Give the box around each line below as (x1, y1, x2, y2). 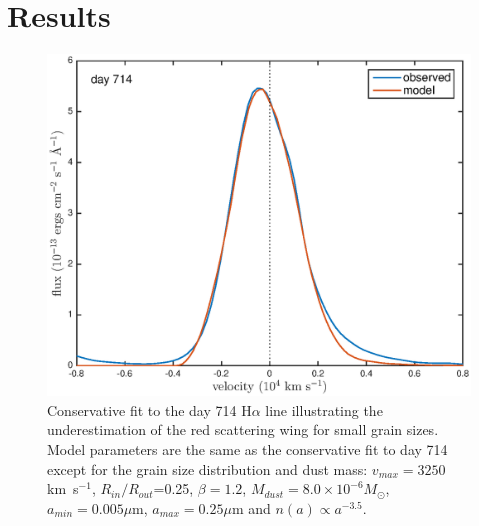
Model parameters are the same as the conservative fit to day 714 (47, 438, 448, 459)
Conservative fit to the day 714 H (47, 399, 252, 420)
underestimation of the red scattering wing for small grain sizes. (47, 419, 439, 440)
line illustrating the (265, 399, 383, 420)
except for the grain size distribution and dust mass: (47, 458, 368, 479)
